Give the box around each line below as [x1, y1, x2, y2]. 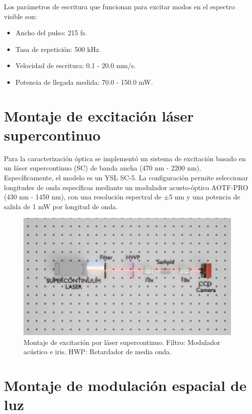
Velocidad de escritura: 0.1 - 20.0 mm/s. [15, 60, 136, 71]
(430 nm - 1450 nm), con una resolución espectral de [4, 192, 161, 202]
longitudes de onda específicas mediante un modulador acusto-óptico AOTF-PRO [4, 182, 249, 192]
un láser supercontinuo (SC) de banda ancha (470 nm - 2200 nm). [4, 163, 202, 173]
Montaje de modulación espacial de [4, 375, 247, 395]
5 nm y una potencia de [169, 192, 240, 202]
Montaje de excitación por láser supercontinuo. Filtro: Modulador [23, 337, 220, 347]
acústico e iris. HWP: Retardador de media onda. [23, 346, 172, 357]
